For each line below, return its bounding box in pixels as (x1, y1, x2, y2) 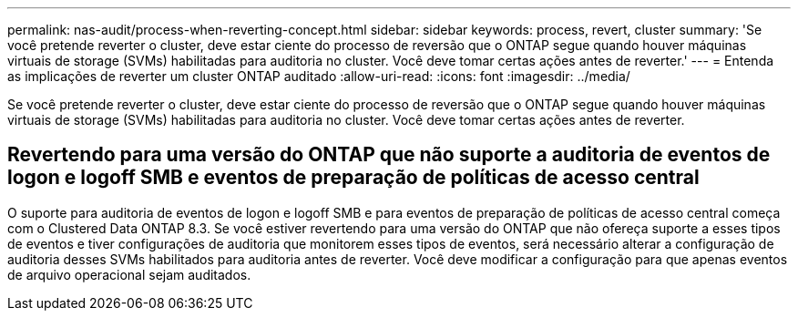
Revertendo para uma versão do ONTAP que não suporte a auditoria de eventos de (7, 143, 771, 167)
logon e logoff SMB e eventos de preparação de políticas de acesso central (7, 166, 700, 190)
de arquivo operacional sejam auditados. (7, 266, 251, 282)
